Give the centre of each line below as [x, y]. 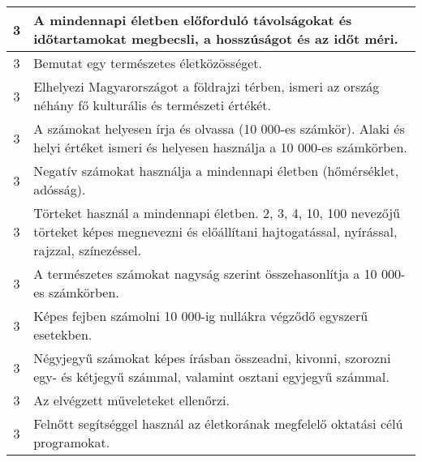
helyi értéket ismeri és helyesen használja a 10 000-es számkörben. [220, 147]
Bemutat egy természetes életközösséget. [148, 63]
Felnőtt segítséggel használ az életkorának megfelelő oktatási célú [218, 423]
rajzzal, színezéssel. [87, 250]
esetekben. [63, 334]
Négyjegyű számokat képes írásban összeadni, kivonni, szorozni [212, 358]
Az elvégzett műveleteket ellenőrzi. [131, 400]
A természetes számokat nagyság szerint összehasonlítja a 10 [205, 274]
